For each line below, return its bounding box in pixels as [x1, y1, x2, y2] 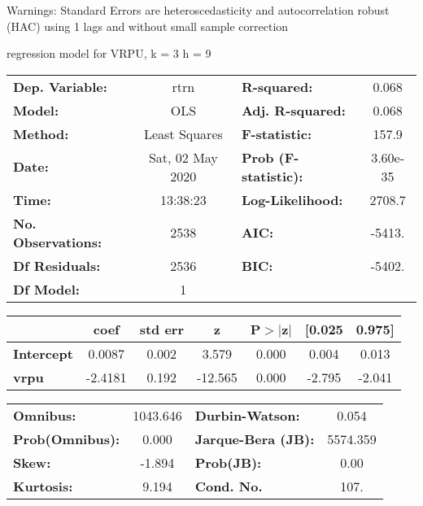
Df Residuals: [13, 255, 101, 275]
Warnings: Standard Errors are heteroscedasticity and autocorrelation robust [7, 2, 390, 18]
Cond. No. [194, 476, 263, 495]
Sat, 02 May [148, 147, 218, 167]
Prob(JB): [194, 452, 262, 472]
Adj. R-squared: [241, 100, 346, 120]
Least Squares [143, 124, 223, 143]
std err [139, 319, 184, 338]
